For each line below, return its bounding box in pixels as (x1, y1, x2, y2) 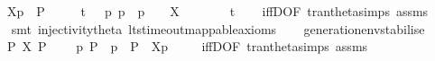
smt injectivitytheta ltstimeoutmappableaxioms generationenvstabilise (11, 19, 425, 38)
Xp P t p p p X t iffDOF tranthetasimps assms (6, 2, 429, 20)
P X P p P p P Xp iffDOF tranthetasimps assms (6, 37, 368, 56)
